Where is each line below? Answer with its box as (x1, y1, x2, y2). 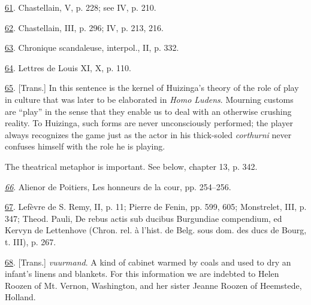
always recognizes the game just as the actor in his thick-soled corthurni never (5, 128, 292, 141)
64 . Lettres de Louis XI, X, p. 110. (5, 61, 131, 74)
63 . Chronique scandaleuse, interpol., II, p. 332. (5, 41, 179, 54)
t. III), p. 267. (5, 235, 56, 248)
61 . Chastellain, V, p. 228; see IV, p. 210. (5, 1, 156, 13)
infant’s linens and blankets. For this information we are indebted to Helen (5, 267, 279, 280)
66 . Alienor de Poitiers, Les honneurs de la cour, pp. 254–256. (5, 180, 231, 193)
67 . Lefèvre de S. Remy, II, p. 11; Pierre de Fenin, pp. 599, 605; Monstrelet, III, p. (5, 200, 307, 213)
